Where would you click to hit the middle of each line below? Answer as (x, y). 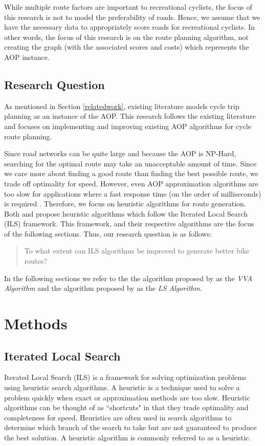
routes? (36, 261)
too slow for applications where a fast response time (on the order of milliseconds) (133, 193)
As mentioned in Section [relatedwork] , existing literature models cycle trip (122, 106)
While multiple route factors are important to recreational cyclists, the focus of (128, 7)
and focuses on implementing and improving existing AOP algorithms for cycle (128, 126)
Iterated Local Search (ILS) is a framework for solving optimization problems (125, 377)
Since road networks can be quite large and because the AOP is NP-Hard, (120, 153)
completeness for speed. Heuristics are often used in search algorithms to (118, 417)
